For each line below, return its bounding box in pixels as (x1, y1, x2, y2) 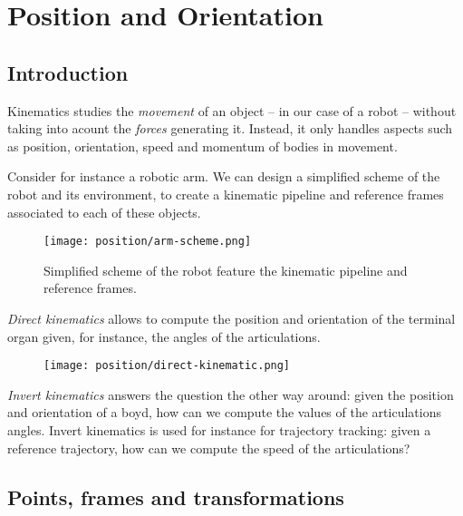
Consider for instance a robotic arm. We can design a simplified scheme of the (7, 167, 440, 186)
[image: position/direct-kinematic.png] (43, 359, 291, 373)
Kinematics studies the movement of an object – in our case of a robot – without (7, 101, 457, 120)
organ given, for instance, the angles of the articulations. (7, 326, 321, 346)
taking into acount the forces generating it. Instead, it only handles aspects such (7, 119, 453, 138)
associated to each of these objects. (7, 202, 201, 221)
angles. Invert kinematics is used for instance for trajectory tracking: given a (7, 421, 431, 440)
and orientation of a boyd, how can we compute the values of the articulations (7, 403, 441, 422)
